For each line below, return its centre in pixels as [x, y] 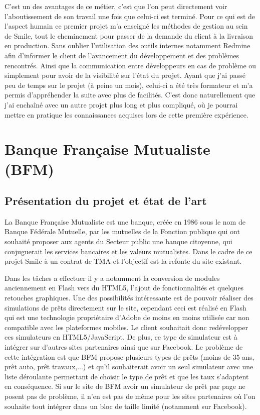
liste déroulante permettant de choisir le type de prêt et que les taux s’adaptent [127, 376]
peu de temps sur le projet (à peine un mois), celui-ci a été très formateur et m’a [129, 85]
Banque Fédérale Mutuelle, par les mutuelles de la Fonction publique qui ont [122, 231]
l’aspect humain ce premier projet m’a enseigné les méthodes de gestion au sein [126, 26]
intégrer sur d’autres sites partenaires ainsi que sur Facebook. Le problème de [124, 347]
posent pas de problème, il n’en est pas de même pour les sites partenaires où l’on [130, 396]
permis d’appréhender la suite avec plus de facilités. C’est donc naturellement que [130, 95]
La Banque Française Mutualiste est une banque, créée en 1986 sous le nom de [125, 221]
